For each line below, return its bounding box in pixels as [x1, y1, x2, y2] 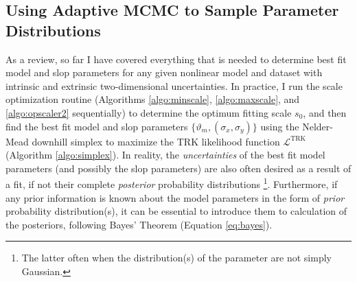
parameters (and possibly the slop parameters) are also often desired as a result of [5, 161, 352, 175]
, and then [303, 105, 347, 119]
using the [260, 119, 299, 133]
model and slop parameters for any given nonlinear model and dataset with [5, 65, 323, 80]
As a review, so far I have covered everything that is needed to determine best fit [5, 51, 347, 66]
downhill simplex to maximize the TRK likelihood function [32, 134, 280, 148]
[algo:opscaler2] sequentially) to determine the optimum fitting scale [5, 105, 292, 119]
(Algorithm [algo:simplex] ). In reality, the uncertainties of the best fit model [5, 148, 325, 162]
